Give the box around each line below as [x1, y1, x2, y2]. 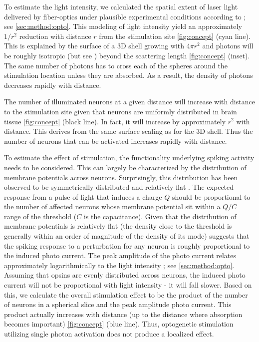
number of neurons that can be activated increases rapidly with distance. [4, 135, 227, 146]
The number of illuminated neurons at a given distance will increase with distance [4, 96, 255, 107]
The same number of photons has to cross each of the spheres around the [4, 60, 228, 70]
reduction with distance [19, 30, 91, 41]
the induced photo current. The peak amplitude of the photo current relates [4, 250, 237, 261]
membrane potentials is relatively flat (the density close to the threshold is [4, 221, 232, 231]
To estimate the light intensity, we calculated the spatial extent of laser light [4, 1, 238, 11]
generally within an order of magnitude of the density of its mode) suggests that [4, 231, 250, 241]
